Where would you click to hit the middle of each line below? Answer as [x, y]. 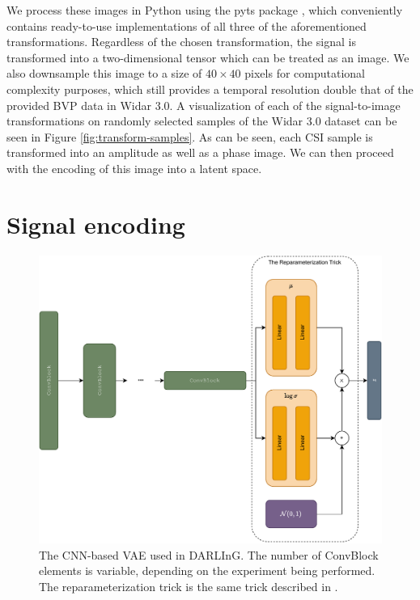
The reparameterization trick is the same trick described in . [189, 586]
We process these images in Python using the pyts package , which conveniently [205, 10]
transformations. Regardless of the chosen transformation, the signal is [181, 42]
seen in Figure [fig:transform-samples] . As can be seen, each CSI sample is [190, 136]
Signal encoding [96, 224]
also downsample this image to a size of [104, 73]
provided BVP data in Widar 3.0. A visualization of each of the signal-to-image [204, 105]
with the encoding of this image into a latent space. [134, 168]
